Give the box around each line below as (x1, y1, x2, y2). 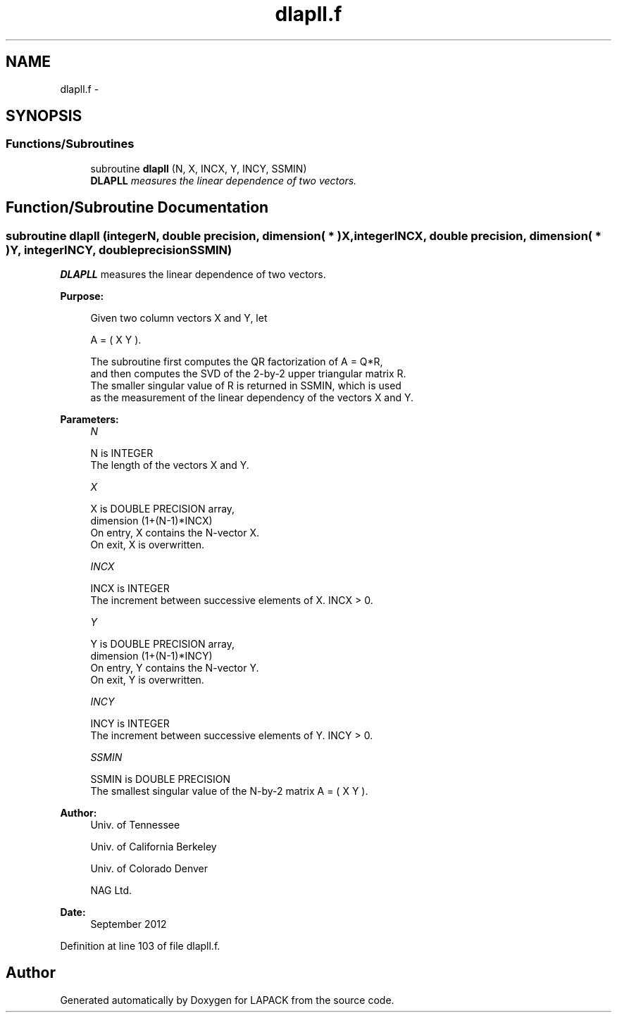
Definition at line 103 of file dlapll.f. (60, 940, 220, 953)
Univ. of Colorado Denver (90, 862, 208, 875)
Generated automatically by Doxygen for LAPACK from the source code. (60, 993, 394, 1006)
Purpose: (60, 290, 104, 303)
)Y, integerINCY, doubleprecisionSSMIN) (6, 242, 232, 257)
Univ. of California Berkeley (90, 841, 217, 853)
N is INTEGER (90, 447, 154, 460)
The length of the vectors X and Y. (90, 459, 249, 472)
